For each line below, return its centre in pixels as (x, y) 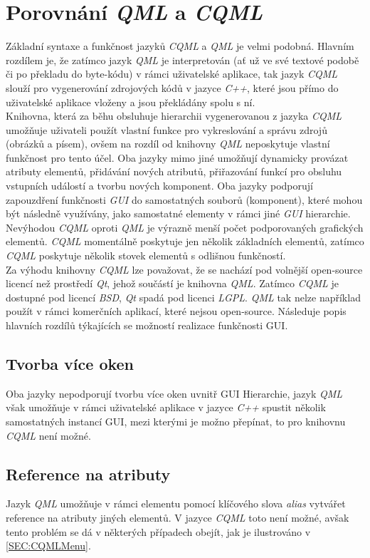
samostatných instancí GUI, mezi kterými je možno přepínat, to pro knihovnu (176, 421)
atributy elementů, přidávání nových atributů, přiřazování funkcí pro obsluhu (174, 171)
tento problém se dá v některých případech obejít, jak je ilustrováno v (158, 531)
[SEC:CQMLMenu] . (48, 546)
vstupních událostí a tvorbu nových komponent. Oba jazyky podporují (159, 186)
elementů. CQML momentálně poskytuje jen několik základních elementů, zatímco (185, 241)
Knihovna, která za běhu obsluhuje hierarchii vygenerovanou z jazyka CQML (174, 116)
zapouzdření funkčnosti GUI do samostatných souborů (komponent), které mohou (184, 199)
